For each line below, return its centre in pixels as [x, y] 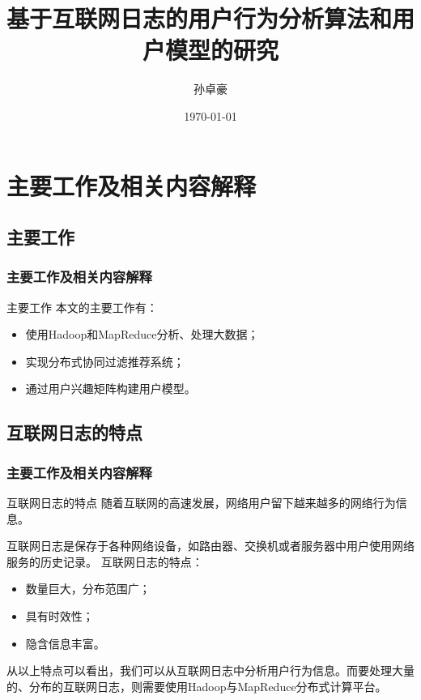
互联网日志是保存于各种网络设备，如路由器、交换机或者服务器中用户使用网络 [210, 546]
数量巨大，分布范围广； [88, 589]
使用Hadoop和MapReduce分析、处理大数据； [142, 334]
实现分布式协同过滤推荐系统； [105, 361]
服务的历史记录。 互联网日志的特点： [105, 561]
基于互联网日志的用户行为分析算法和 [200, 18]
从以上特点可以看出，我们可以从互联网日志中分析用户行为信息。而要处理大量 [210, 670]
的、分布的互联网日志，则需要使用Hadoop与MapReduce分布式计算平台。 [197, 686]
